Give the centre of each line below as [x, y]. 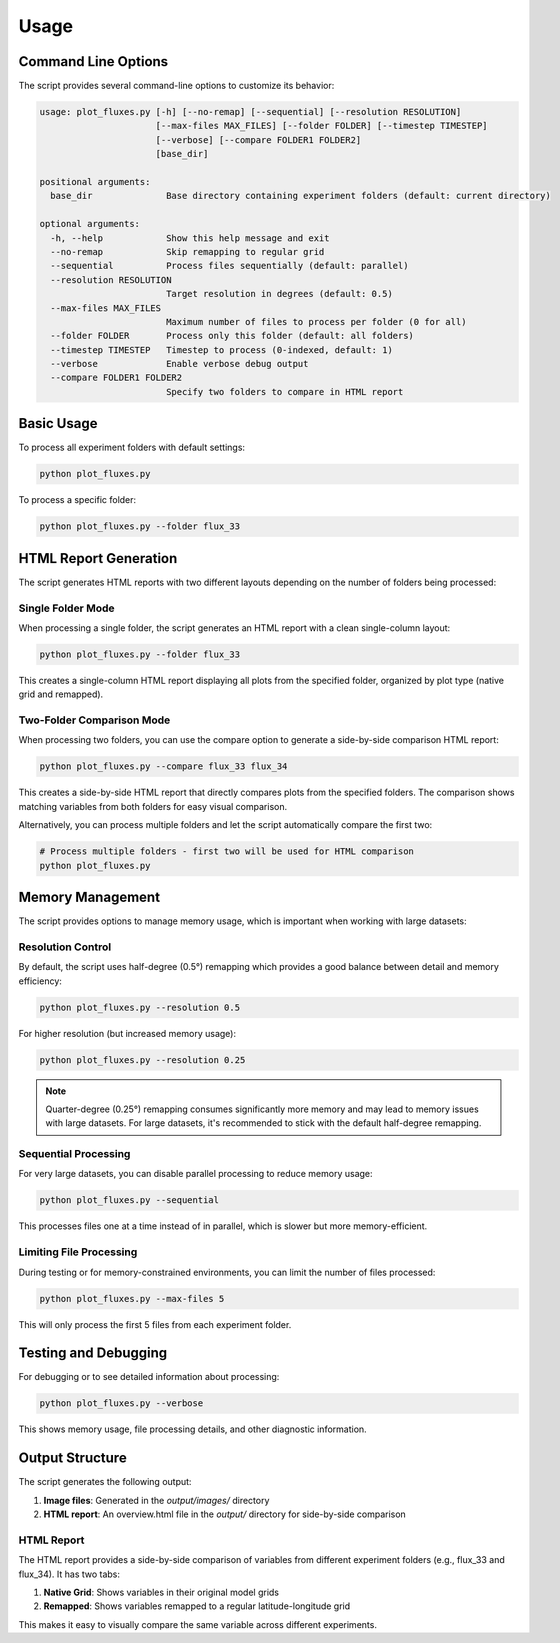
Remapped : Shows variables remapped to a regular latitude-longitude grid [197, 1606]
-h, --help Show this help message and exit [190, 238]
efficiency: [40, 981]
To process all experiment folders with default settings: [131, 447]
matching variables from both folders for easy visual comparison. [153, 806]
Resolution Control [65, 947]
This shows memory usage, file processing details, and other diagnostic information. [192, 1429]
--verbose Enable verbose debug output [179, 364]
